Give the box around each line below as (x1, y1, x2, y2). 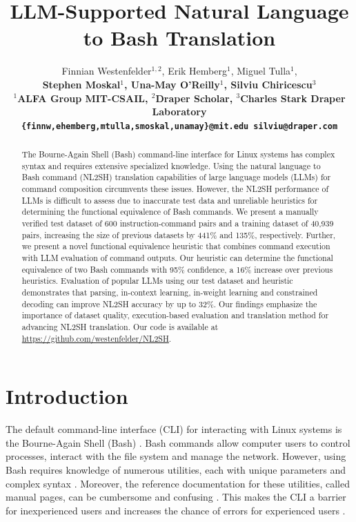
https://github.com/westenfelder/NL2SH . (21, 332, 172, 344)
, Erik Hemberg (161, 64, 227, 78)
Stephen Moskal (42, 77, 121, 91)
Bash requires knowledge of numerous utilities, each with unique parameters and (6, 463, 346, 477)
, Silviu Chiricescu (224, 77, 313, 91)
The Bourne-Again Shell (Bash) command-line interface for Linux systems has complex (21, 148, 335, 160)
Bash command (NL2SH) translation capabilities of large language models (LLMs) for (21, 171, 331, 183)
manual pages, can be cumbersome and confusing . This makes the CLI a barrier (6, 490, 346, 504)
